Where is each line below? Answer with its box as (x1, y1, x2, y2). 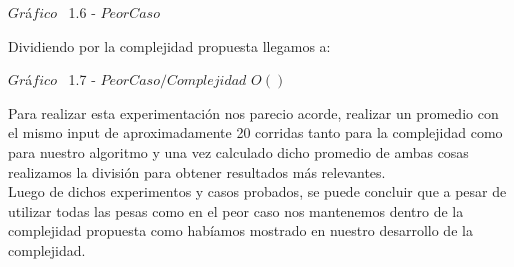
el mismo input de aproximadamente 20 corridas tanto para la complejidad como (8, 122, 503, 143)
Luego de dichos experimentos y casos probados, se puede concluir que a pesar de (8, 181, 507, 202)
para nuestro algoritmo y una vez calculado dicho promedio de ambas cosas (8, 141, 469, 162)
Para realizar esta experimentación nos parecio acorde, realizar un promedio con (8, 102, 499, 123)
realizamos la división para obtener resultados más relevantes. (8, 161, 386, 182)
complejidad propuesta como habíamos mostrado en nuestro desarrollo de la (8, 220, 473, 241)
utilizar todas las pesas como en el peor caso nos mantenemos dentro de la (8, 200, 464, 221)
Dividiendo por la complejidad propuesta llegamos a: (8, 35, 331, 56)
